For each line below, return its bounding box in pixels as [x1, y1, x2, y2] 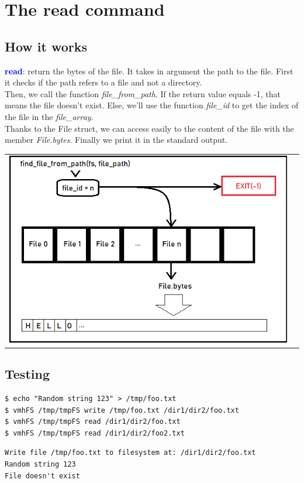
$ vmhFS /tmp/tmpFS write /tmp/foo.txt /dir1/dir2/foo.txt [5, 406, 239, 415]
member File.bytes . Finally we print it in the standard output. [5, 133, 228, 146]
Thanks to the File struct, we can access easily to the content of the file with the [5, 122, 294, 134]
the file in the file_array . [5, 110, 94, 122]
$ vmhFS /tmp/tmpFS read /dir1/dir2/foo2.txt [5, 429, 185, 437]
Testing [5, 365, 50, 383]
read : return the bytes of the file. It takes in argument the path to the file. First [5, 64, 293, 77]
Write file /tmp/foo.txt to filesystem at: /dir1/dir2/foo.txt [5, 448, 256, 457]
